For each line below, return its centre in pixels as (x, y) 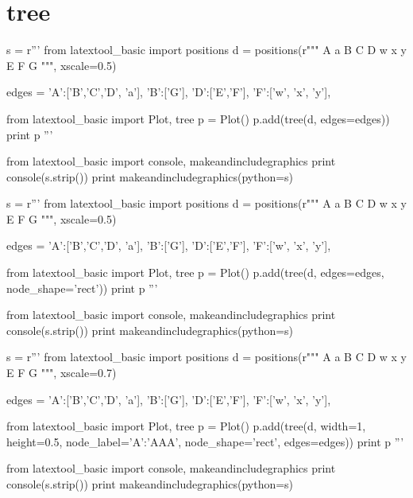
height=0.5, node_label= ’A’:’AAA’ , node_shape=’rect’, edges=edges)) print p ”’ (205, 441)
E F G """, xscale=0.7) (62, 373)
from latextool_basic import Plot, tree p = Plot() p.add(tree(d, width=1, (186, 426)
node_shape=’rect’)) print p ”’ (82, 288)
